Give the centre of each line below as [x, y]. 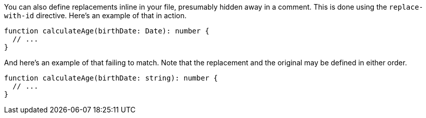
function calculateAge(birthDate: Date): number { [107, 31]
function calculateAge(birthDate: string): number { [111, 78]
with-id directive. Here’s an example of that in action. [95, 15]
